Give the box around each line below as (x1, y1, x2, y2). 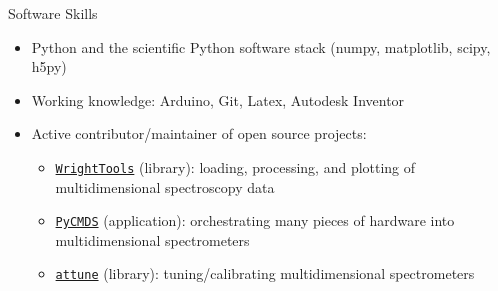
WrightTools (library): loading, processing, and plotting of (55, 156, 416, 177)
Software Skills (8, 3, 98, 23)
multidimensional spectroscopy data (55, 176, 275, 197)
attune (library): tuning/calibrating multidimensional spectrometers (55, 263, 475, 284)
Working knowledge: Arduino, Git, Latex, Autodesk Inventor (31, 89, 405, 110)
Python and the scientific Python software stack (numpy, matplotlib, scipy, (31, 36, 491, 57)
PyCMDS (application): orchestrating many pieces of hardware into (55, 210, 455, 231)
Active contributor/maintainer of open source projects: (31, 123, 367, 144)
